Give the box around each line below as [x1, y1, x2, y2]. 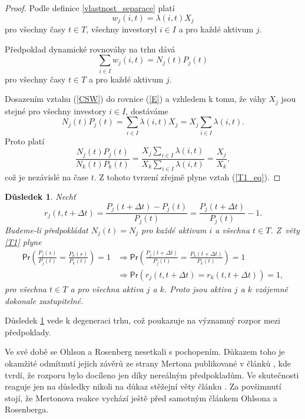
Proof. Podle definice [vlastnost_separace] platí [5, 2, 175, 14]
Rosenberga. [5, 403, 49, 415]
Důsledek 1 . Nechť [5, 190, 76, 203]
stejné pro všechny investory [5, 104, 107, 117]
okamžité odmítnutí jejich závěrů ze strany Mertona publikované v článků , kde [5, 357, 291, 369]
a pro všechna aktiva [70, 282, 144, 295]
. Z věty [270, 223, 300, 236]
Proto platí [5, 134, 45, 147]
